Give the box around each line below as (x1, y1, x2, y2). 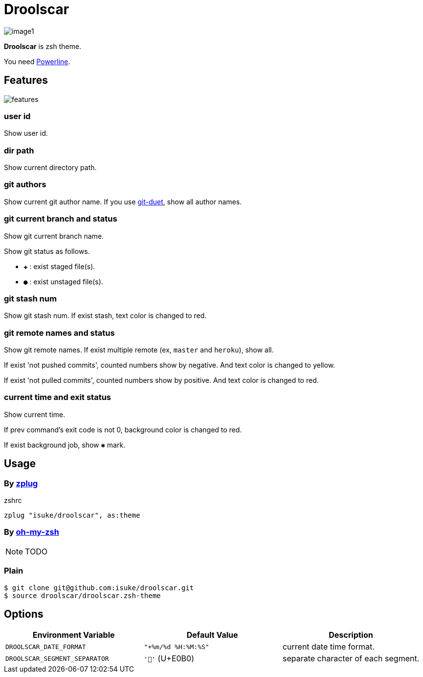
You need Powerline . (4, 57, 70, 66)
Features (4, 74, 48, 87)
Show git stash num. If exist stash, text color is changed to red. (4, 311, 207, 320)
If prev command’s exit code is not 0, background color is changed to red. (4, 425, 242, 434)
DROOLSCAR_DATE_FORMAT (5, 643, 86, 651)
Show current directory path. (4, 163, 97, 172)
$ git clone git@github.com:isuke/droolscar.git (4, 583, 194, 592)
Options (4, 607, 44, 620)
